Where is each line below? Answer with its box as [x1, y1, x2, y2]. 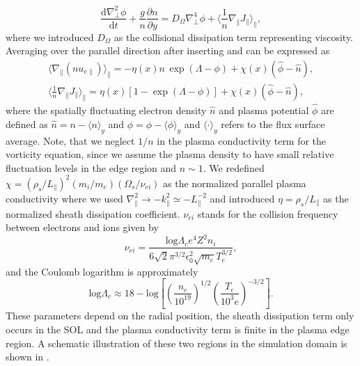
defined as [6, 116, 48, 131]
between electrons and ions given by [6, 220, 159, 234]
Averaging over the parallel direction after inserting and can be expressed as [6, 43, 330, 58]
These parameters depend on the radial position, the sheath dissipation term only [6, 308, 354, 323]
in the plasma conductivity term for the [157, 133, 327, 148]
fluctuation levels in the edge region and [6, 160, 177, 175]
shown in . [6, 349, 49, 364]
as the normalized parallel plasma [163, 175, 306, 190]
